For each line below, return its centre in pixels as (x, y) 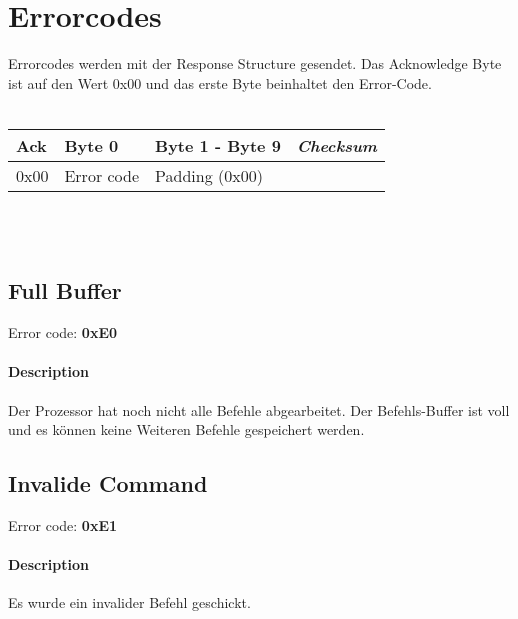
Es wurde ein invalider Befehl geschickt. (129, 602)
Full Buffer (65, 290)
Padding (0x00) (209, 175)
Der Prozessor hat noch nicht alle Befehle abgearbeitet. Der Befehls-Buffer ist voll (259, 409)
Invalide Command (108, 483)
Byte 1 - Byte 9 (218, 145)
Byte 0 (91, 145)
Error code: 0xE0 (63, 332)
